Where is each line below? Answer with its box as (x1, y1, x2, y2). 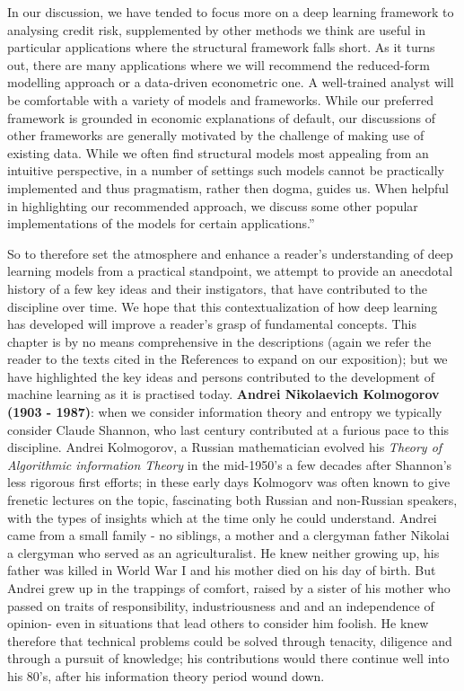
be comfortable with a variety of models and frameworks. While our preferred (7, 90, 433, 109)
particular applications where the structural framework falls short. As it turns (7, 38, 435, 57)
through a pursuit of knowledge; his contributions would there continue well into (7, 649, 450, 668)
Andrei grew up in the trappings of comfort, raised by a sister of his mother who (7, 579, 451, 597)
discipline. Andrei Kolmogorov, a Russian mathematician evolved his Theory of (7, 438, 442, 456)
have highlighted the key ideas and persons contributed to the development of (7, 367, 434, 385)
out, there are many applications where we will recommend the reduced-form (7, 55, 430, 74)
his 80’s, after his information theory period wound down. (7, 666, 325, 685)
